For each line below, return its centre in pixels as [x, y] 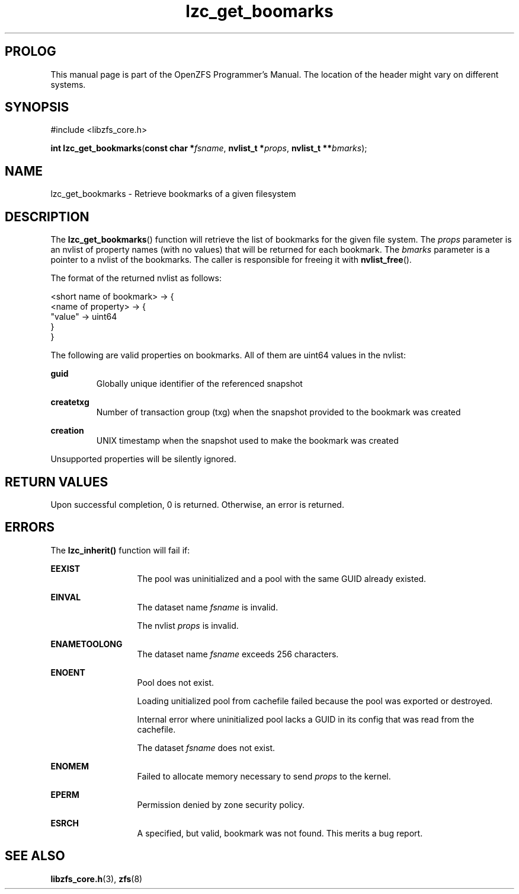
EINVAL [66, 597]
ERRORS [30, 527]
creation [67, 431]
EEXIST [65, 568]
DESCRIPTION [47, 217]
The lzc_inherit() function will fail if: [120, 550]
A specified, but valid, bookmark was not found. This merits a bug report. [280, 833]
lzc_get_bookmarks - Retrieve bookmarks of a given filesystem [173, 194]
